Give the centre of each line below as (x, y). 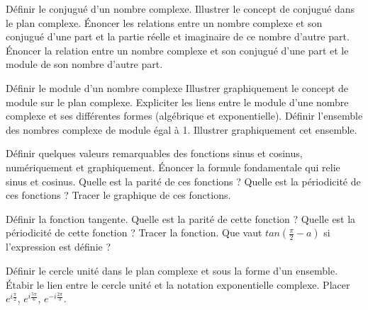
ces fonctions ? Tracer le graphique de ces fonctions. (118, 195)
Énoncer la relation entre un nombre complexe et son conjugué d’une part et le (177, 50)
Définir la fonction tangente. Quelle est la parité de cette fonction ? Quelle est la (181, 218)
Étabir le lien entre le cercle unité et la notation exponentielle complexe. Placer (178, 284)
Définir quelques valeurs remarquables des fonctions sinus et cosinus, (154, 153)
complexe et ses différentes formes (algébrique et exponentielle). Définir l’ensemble (184, 116)
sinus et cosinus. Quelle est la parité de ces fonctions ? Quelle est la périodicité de (183, 181)
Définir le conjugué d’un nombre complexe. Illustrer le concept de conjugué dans (180, 8)
